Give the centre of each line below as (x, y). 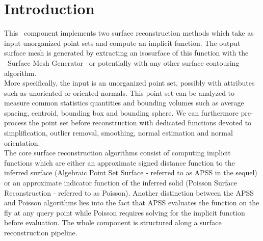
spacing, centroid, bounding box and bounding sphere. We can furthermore (121, 112)
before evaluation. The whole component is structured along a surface (113, 222)
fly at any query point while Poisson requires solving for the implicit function (125, 212)
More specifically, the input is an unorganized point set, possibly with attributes (129, 83)
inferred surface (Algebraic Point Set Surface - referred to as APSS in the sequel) (131, 172)
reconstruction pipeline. (41, 232)
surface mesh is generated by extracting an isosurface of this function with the (126, 53)
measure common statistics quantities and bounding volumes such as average (124, 103)
